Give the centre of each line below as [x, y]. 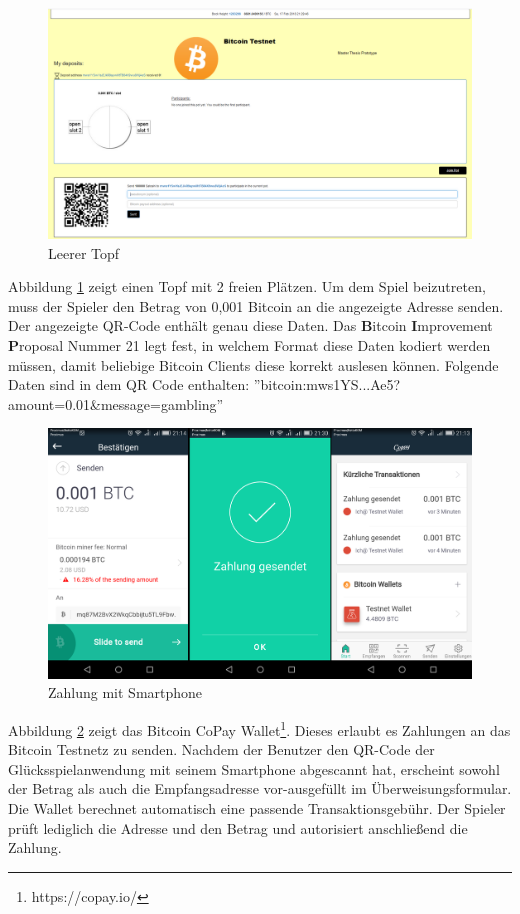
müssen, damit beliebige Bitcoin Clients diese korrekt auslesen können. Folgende [253, 364]
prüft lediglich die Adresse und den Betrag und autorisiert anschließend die [238, 827]
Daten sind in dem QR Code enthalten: [129, 384]
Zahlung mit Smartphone [125, 692]
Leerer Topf [84, 252]
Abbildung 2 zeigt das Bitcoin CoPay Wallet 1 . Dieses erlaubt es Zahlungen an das [259, 728]
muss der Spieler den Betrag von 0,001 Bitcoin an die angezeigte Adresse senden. [256, 305]
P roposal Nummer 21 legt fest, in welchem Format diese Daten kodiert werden [249, 345]
